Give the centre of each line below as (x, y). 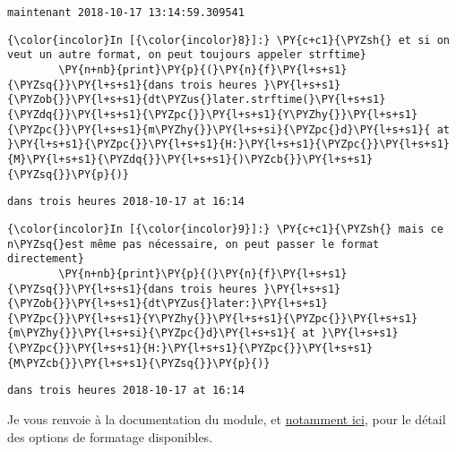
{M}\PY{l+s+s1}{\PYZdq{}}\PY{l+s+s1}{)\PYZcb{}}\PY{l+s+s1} (190, 159)
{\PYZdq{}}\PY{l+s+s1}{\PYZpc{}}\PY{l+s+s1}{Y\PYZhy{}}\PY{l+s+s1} (213, 114)
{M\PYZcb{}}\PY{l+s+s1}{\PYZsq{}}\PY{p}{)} (139, 363)
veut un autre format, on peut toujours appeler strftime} (187, 55)
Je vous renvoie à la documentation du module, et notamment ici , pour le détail (227, 419)
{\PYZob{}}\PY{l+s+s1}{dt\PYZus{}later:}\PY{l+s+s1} (168, 304)
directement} (46, 259)
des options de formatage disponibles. (110, 436)
